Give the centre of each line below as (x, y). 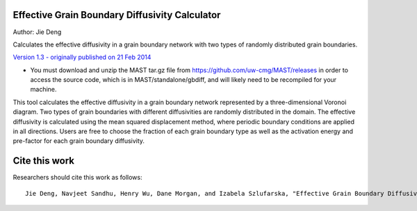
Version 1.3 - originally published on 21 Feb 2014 (82, 57)
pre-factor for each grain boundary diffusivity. (79, 141)
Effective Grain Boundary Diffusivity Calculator (117, 15)
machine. (43, 90)
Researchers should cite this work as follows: (77, 178)
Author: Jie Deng (37, 32)
